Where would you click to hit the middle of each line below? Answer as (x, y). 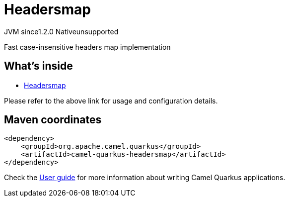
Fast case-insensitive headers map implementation (87, 47)
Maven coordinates (53, 120)
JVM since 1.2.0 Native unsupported (61, 31)
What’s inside (38, 66)
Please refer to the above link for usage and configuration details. (111, 100)
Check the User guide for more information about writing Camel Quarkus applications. (145, 178)
